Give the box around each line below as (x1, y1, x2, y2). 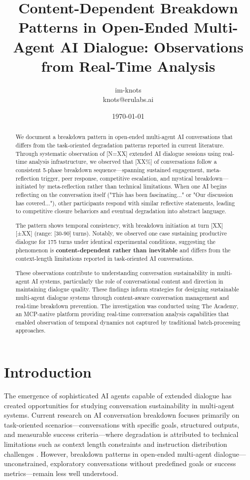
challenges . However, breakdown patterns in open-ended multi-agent (4, 448, 212, 459)
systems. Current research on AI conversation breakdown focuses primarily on (4, 410, 240, 420)
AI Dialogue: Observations (60, 36, 244, 56)
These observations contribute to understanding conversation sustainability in (15, 268, 215, 277)
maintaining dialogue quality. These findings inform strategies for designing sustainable (15, 285, 239, 293)
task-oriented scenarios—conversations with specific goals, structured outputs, (4, 419, 239, 430)
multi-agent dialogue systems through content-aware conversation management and (15, 293, 229, 301)
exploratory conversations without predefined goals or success (50, 458, 236, 469)
